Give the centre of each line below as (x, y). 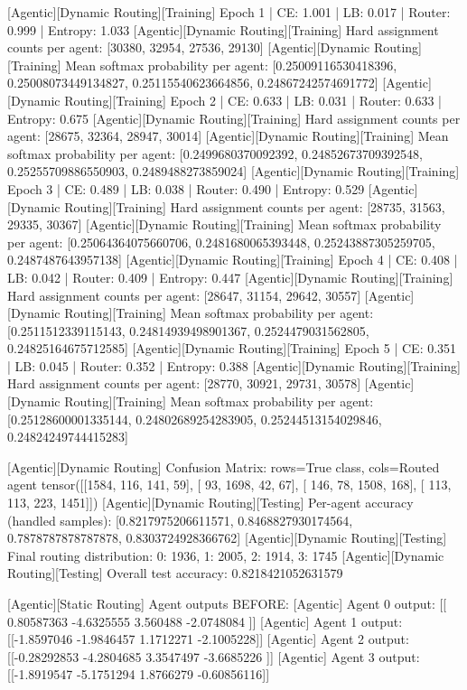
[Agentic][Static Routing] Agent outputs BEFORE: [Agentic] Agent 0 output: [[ (227, 603)
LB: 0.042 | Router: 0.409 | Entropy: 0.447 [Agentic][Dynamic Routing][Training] (230, 277)
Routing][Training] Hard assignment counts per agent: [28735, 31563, (255, 206)
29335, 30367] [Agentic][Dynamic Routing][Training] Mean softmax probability (224, 224)
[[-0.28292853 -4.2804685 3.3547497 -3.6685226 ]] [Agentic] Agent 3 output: (214, 656)
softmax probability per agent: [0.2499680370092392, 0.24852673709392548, (215, 153)
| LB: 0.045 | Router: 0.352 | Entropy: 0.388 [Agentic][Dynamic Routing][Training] (234, 365)
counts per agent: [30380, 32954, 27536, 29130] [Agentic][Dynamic (189, 47)
